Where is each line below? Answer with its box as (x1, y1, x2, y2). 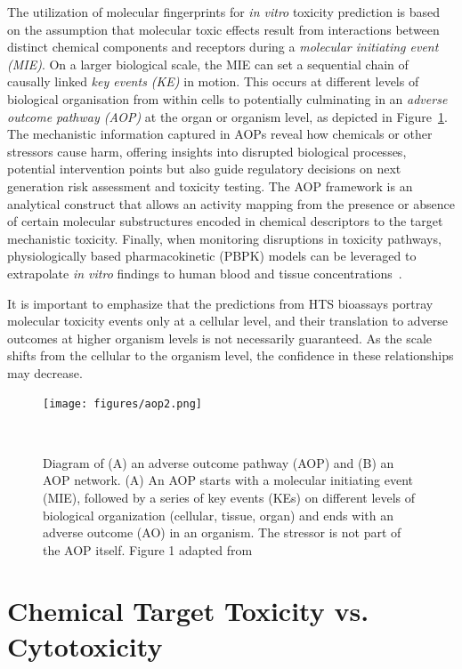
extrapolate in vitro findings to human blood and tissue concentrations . (7, 263, 402, 282)
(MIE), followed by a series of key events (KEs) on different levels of (43, 488, 416, 506)
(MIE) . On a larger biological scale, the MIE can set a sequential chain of (7, 54, 409, 73)
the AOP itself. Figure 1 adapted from (43, 540, 253, 559)
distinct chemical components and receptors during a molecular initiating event (7, 37, 439, 56)
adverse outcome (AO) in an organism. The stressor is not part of (43, 523, 401, 542)
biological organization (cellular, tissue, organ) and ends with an (43, 505, 393, 524)
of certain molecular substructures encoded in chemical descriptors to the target (7, 212, 443, 230)
